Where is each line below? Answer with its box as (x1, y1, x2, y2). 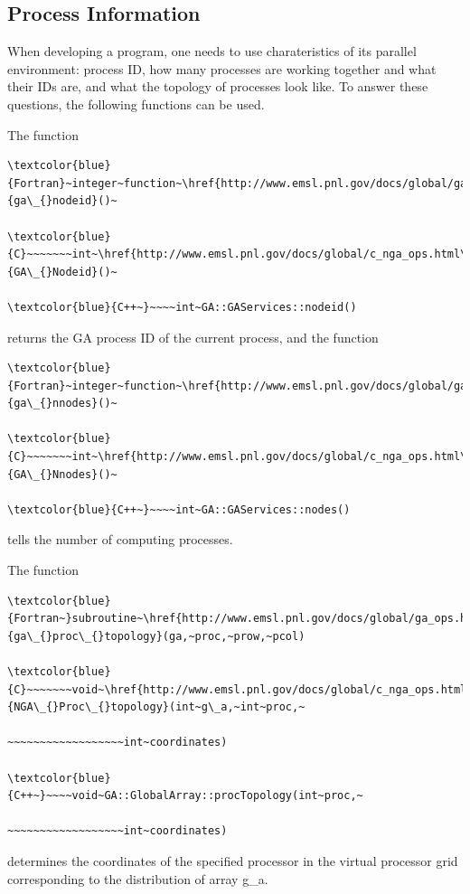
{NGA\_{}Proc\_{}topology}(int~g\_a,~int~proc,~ (7, 701, 305, 714)
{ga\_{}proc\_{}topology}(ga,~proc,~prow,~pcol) (7, 629, 305, 643)
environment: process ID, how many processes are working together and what (7, 59, 437, 78)
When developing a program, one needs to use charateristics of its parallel (7, 42, 417, 61)
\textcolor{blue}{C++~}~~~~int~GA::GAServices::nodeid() (7, 300, 357, 314)
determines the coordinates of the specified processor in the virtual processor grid (7, 851, 458, 870)
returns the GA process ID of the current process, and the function (7, 327, 379, 346)
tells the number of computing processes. (7, 530, 233, 549)
